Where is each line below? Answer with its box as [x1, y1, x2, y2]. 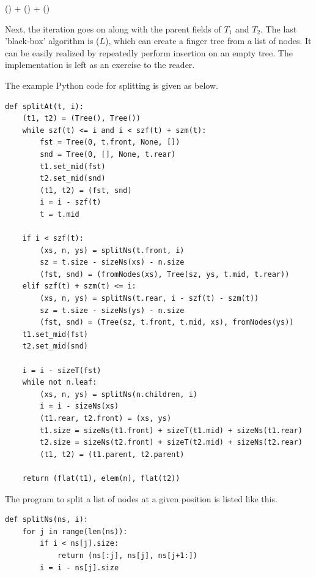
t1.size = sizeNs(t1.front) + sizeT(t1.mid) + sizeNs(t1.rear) [40, 426, 303, 435]
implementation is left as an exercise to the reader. [5, 58, 195, 71]
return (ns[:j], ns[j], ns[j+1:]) [57, 551, 197, 560]
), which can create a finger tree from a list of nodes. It [105, 34, 312, 47]
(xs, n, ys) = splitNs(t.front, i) [40, 246, 185, 255]
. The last [260, 22, 297, 35]
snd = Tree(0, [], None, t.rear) [40, 149, 176, 159]
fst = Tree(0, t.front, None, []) [40, 138, 180, 147]
